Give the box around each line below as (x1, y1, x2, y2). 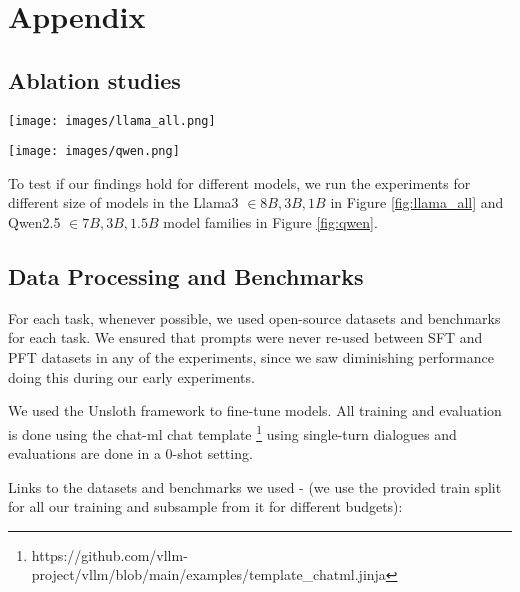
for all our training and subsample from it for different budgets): (8, 496, 403, 517)
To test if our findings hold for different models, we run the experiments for (8, 172, 471, 193)
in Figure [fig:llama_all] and (330, 192, 504, 213)
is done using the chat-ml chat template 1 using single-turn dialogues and (8, 420, 457, 444)
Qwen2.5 (8, 212, 61, 233)
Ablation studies (8, 64, 181, 95)
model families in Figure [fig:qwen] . (163, 212, 378, 233)
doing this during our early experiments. (8, 366, 255, 387)
